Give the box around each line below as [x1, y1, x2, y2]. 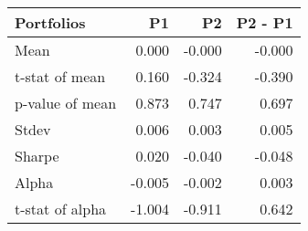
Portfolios [15, 12, 86, 33]
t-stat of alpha [15, 198, 107, 219]
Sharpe [15, 145, 59, 166]
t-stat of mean [15, 66, 106, 87]
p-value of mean [15, 92, 117, 113]
